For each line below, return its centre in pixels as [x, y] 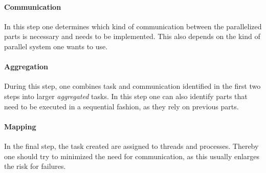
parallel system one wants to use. [56, 46]
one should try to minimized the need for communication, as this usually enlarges [132, 156]
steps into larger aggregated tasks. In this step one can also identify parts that [126, 96]
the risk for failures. [35, 166]
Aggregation [26, 66]
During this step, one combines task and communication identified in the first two [132, 86]
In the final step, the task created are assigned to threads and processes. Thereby [131, 146]
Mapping [20, 126]
